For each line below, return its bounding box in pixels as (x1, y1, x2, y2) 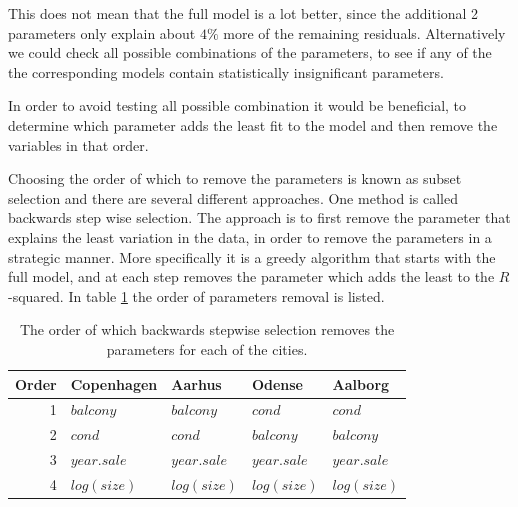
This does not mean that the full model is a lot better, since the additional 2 (8, 3, 479, 23)
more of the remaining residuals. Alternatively (223, 22, 506, 43)
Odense (251, 373, 303, 394)
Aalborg (332, 373, 390, 394)
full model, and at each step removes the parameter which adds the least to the (8, 266, 495, 287)
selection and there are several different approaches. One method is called (8, 187, 459, 208)
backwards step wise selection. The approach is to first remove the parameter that (8, 207, 511, 228)
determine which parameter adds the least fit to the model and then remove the (8, 114, 498, 135)
